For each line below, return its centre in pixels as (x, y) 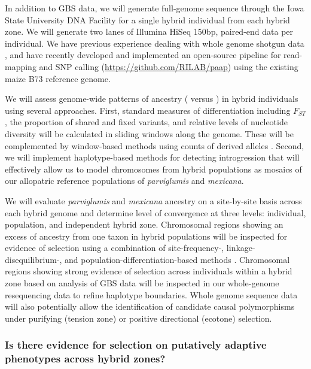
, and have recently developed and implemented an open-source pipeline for (143, 55)
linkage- (241, 248)
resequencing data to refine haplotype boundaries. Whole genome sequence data (151, 294)
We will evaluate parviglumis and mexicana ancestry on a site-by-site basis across (153, 200)
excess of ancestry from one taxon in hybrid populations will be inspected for (146, 236)
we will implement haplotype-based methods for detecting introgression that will (152, 157)
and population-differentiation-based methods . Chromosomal (177, 259)
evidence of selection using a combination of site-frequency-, (115, 248)
